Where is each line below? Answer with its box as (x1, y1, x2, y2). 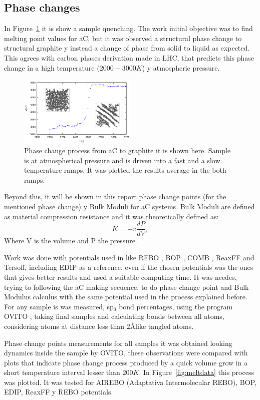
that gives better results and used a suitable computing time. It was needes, (4, 271, 237, 282)
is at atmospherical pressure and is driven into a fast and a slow (24, 155, 220, 165)
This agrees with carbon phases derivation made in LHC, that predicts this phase (4, 52, 254, 63)
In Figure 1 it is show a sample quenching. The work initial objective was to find (4, 23, 253, 34)
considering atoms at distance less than (4, 320, 124, 331)
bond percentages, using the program (119, 301, 233, 311)
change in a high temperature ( (4, 62, 100, 73)
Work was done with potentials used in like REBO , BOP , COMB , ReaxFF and (4, 252, 254, 262)
